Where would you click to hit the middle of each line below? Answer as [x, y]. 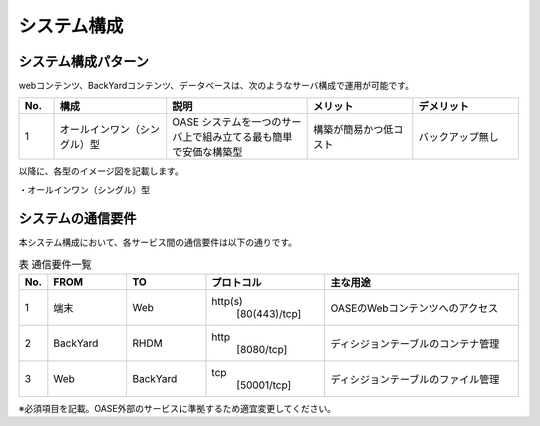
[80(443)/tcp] [269, 313]
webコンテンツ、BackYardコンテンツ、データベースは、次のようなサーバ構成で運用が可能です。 [216, 86]
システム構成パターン [84, 61]
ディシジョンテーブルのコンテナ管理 [415, 343]
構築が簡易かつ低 [353, 130]
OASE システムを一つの [226, 122]
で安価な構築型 [207, 152]
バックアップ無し [458, 137]
